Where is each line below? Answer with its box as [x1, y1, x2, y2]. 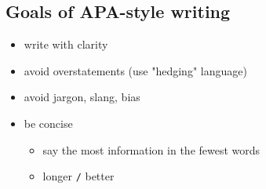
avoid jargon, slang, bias [24, 89, 140, 105]
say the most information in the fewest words [42, 141, 261, 158]
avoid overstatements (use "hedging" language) [24, 62, 247, 78]
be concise [24, 114, 73, 131]
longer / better [42, 168, 115, 184]
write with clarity [24, 36, 108, 53]
